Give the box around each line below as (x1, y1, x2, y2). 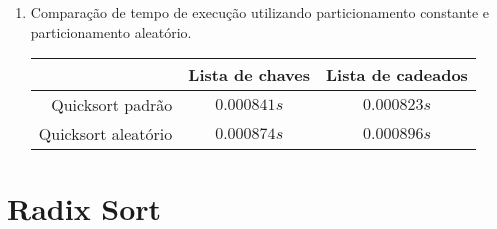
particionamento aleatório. (30, 21, 192, 42)
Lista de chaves (188, 63, 310, 87)
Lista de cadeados (326, 63, 468, 87)
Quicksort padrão (51, 93, 173, 117)
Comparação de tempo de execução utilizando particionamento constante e (30, 2, 490, 22)
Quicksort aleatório (38, 122, 173, 146)
